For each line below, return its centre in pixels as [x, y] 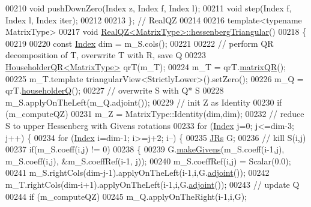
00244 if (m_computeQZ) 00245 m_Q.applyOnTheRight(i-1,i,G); [126, 196]
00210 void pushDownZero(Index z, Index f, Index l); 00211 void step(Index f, [149, 8]
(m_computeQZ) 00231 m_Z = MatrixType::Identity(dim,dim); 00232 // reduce [155, 114]
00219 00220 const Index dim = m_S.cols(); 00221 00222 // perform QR [140, 43]
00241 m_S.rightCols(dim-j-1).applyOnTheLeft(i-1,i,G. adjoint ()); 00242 [137, 172]
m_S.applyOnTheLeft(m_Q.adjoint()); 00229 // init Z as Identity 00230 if [144, 102]
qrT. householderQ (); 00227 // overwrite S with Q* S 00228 [115, 90]
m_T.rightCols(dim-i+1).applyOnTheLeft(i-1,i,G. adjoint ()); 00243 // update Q [152, 184]
